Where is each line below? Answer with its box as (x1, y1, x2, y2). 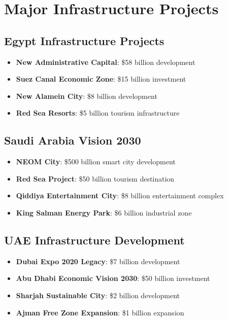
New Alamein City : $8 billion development (16, 90, 157, 101)
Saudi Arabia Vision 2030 (4, 132, 141, 148)
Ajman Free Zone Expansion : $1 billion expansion (16, 307, 184, 317)
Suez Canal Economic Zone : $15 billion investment (16, 74, 186, 84)
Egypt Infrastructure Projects (4, 32, 165, 48)
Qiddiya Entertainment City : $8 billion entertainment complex (16, 190, 224, 201)
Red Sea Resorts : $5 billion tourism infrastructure (16, 108, 180, 118)
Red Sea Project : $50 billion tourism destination (16, 173, 175, 184)
